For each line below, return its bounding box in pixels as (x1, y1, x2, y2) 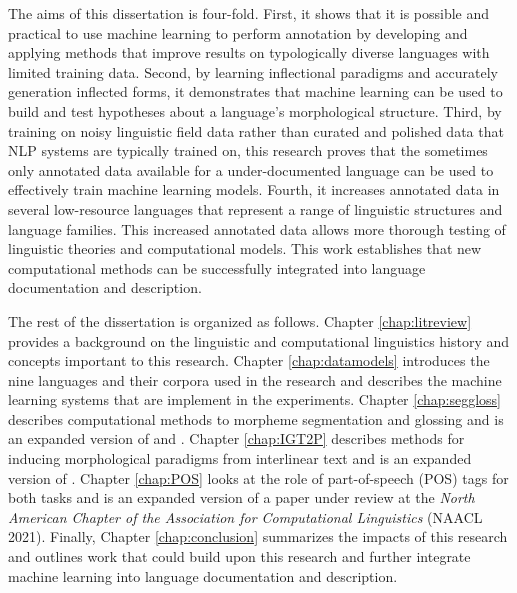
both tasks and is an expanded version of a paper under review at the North (8, 487, 475, 508)
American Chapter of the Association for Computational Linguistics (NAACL (8, 506, 483, 527)
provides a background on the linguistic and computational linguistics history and (8, 330, 510, 351)
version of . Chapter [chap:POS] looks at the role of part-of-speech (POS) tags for (8, 467, 509, 488)
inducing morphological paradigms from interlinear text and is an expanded (8, 448, 472, 469)
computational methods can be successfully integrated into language (8, 257, 426, 278)
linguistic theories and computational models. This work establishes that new (8, 238, 482, 259)
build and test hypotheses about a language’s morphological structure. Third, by (8, 100, 502, 121)
